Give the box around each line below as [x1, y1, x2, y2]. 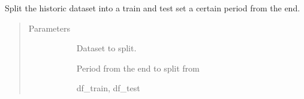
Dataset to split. [76, 42, 137, 54]
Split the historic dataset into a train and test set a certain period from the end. [5, 2, 300, 14]
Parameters [28, 21, 70, 34]
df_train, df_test [76, 82, 140, 94]
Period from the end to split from [76, 61, 200, 74]
